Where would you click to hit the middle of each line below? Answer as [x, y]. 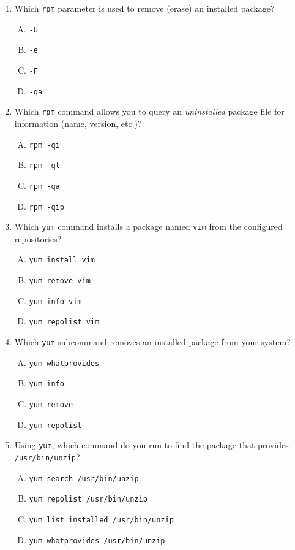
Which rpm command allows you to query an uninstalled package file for [149, 111]
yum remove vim [60, 281]
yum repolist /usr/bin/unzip [88, 499]
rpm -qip [47, 207]
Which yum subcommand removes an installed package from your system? [152, 342]
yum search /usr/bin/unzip [84, 479]
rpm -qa [44, 186]
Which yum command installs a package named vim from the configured [148, 227]
